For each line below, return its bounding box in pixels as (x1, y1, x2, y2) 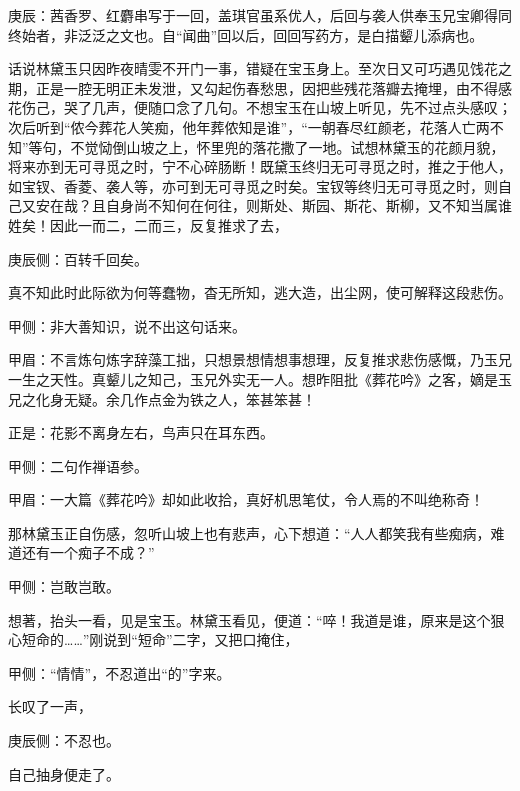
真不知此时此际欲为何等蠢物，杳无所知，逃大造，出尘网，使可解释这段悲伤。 (8, 282, 512, 303)
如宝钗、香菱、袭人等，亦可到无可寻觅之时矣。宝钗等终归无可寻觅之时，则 (8, 175, 498, 196)
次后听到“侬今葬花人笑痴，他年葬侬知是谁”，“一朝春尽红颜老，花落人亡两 (8, 116, 490, 137)
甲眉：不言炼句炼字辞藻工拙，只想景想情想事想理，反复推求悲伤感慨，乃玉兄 (8, 349, 512, 370)
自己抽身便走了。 (8, 763, 120, 784)
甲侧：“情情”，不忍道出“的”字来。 (8, 662, 231, 683)
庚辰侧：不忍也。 (8, 730, 120, 751)
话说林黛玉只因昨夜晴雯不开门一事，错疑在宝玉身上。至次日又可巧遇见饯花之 (8, 58, 512, 79)
